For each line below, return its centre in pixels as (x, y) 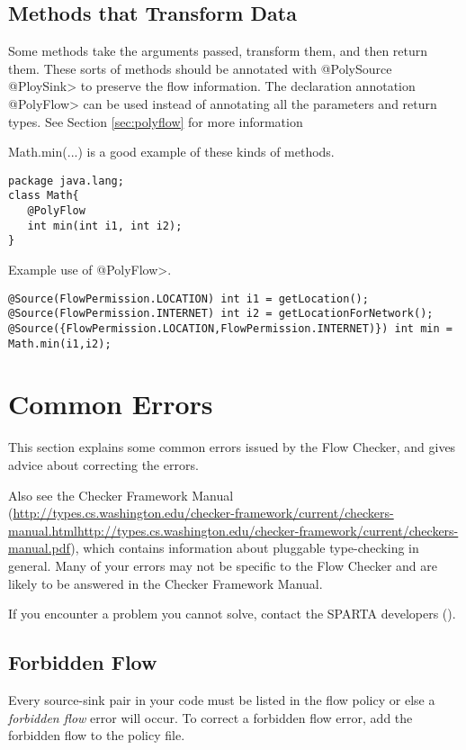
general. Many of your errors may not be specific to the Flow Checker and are (223, 565)
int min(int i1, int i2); (105, 226)
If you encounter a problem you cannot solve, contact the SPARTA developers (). (232, 614)
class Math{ (44, 196)
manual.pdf (40, 548)
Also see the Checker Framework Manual (121, 495)
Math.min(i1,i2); (60, 343)
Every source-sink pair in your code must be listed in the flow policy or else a (222, 699)
